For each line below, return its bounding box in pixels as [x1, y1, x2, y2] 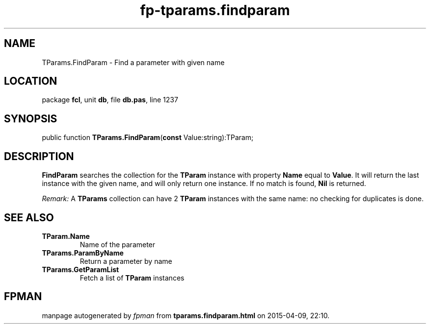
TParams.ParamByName [42, 248, 124, 257]
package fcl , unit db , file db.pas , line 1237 [42, 95, 178, 104]
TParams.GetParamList [42, 265, 119, 274]
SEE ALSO [4, 211, 54, 224]
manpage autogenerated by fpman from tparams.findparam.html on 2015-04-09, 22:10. [42, 311, 330, 320]
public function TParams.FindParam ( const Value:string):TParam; [42, 133, 254, 142]
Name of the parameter [80, 240, 156, 249]
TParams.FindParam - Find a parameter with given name [42, 58, 225, 67]
